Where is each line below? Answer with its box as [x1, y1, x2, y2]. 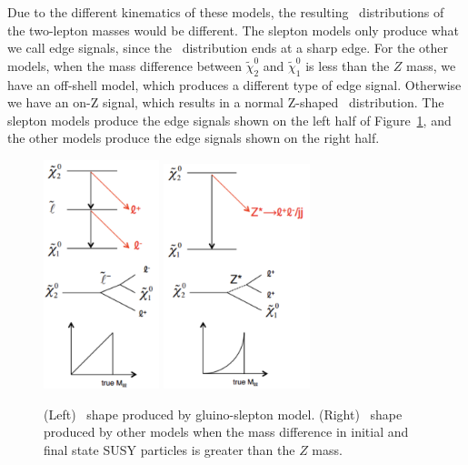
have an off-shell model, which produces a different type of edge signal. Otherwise [7, 75, 462, 94]
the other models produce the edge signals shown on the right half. [7, 128, 380, 147]
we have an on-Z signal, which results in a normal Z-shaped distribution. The [7, 93, 444, 112]
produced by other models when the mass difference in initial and [44, 422, 409, 441]
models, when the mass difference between [7, 56, 243, 75]
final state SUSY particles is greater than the [44, 440, 295, 460]
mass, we [406, 56, 456, 75]
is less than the [305, 56, 390, 75]
